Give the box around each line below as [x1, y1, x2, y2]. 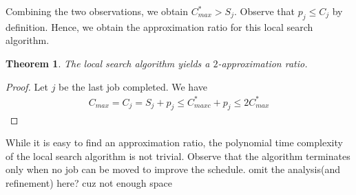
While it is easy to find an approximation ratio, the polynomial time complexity [6, 135, 343, 150]
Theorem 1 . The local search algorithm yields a [6, 56, 210, 70]
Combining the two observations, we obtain [6, 4, 189, 18]
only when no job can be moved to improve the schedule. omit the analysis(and [6, 162, 340, 176]
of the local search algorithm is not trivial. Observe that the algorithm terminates [6, 148, 350, 163]
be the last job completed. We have [59, 79, 207, 93]
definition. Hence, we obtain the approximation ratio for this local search [6, 19, 313, 34]
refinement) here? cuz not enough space [6, 175, 173, 190]
